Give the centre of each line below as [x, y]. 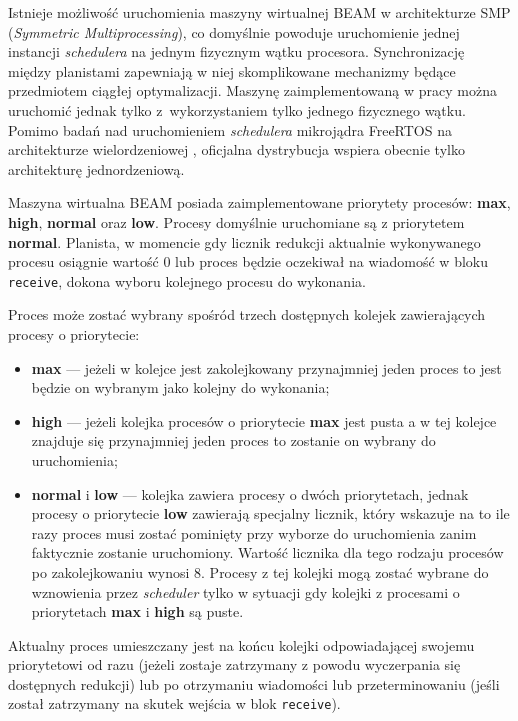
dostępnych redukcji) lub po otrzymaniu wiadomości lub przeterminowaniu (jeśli [254, 683]
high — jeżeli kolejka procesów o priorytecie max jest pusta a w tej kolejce [264, 420]
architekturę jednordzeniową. [96, 168]
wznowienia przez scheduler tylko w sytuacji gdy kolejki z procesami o [245, 591]
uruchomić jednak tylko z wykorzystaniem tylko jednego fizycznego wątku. [237, 109]
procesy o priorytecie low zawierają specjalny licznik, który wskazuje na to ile [270, 513]
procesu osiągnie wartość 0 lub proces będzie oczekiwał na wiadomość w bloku [248, 261]
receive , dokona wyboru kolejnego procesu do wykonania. [187, 280]
